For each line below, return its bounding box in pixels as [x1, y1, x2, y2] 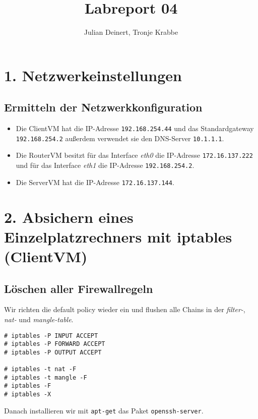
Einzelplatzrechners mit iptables [4, 226, 232, 247]
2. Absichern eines [4, 206, 134, 227]
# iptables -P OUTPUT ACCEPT [4, 348, 102, 356]
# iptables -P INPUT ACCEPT [4, 332, 98, 339]
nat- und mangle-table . [4, 314, 74, 324]
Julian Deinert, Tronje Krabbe [84, 27, 178, 37]
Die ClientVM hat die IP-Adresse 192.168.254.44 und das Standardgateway [16, 123, 254, 134]
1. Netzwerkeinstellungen [4, 65, 182, 85]
